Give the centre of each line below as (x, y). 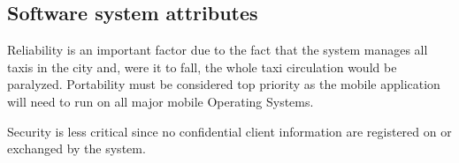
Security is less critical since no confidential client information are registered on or (229, 131)
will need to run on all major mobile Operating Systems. (161, 101)
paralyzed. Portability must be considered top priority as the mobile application (224, 84)
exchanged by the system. (76, 148)
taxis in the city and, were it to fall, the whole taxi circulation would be (202, 67)
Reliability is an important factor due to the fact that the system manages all (218, 50)
